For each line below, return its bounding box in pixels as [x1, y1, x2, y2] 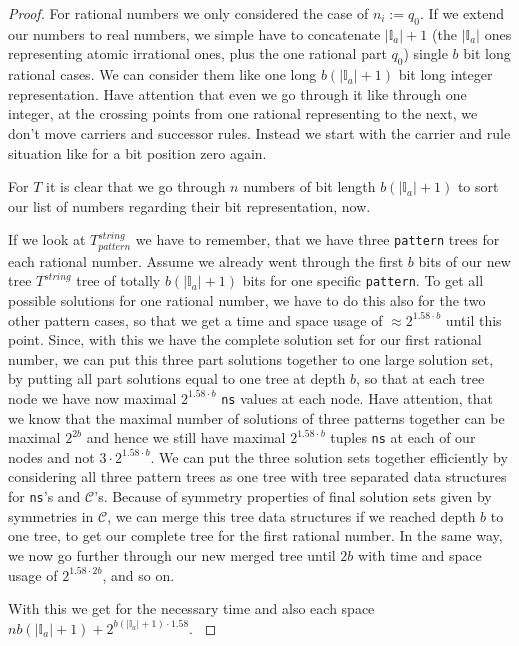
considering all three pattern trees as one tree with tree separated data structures [8, 466, 507, 487]
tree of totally [76, 270, 161, 291]
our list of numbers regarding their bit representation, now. [8, 195, 371, 216]
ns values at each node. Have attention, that [221, 387, 493, 408]
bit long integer [398, 64, 493, 85]
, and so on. [102, 564, 175, 585]
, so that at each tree [356, 368, 485, 389]
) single [403, 43, 448, 64]
